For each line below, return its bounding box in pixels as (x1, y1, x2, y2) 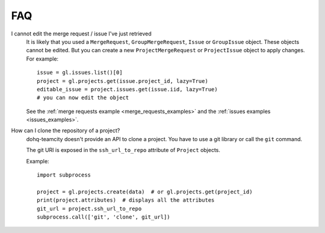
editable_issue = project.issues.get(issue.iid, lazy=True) (37, 86, 218, 92)
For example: (26, 55, 59, 62)
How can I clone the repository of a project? (11, 127, 120, 135)
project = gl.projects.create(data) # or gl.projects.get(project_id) (37, 188, 253, 195)
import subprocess (37, 172, 91, 178)
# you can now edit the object (37, 94, 129, 101)
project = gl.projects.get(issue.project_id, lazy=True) (37, 77, 209, 84)
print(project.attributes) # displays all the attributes (37, 197, 215, 204)
